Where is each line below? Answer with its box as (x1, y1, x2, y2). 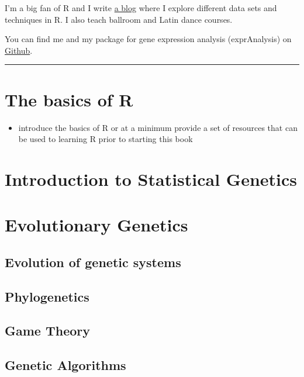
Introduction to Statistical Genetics (5, 167, 298, 191)
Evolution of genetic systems (5, 253, 181, 271)
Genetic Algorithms (5, 356, 126, 374)
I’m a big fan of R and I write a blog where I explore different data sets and (5, 2, 277, 13)
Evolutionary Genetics (5, 213, 188, 237)
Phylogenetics (5, 287, 89, 305)
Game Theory (5, 321, 91, 340)
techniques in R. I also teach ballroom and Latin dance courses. (5, 13, 233, 25)
